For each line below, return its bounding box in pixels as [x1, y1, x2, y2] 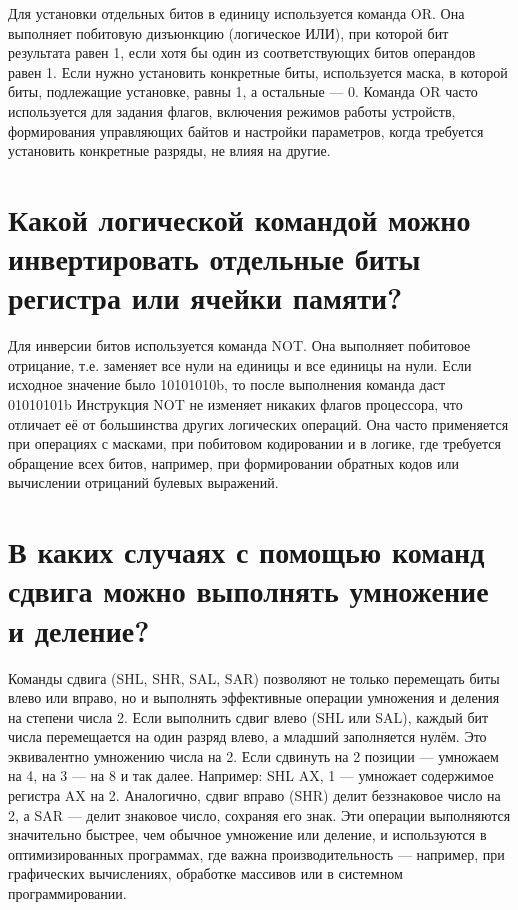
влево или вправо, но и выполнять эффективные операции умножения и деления [8, 687, 500, 708]
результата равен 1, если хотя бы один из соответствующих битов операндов [8, 42, 476, 63]
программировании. [8, 883, 127, 904]
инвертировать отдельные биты [8, 238, 421, 279]
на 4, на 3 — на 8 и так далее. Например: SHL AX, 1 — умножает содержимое [8, 765, 494, 786]
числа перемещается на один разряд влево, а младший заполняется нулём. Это [8, 726, 487, 747]
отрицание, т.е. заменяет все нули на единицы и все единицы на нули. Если [8, 354, 472, 375]
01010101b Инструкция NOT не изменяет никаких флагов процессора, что [8, 394, 463, 415]
